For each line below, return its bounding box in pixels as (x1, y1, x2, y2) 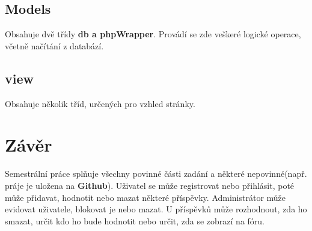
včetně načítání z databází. (5, 39, 104, 52)
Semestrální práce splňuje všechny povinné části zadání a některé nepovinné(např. (5, 167, 307, 180)
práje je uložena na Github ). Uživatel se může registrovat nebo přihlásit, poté (5, 179, 295, 191)
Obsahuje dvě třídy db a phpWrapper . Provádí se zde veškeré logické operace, (5, 28, 301, 40)
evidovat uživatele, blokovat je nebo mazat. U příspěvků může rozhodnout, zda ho (5, 203, 307, 215)
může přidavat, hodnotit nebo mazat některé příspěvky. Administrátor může (5, 191, 286, 203)
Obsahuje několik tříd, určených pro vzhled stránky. (5, 97, 195, 109)
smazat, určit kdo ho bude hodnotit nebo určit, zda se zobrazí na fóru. (5, 214, 265, 227)
